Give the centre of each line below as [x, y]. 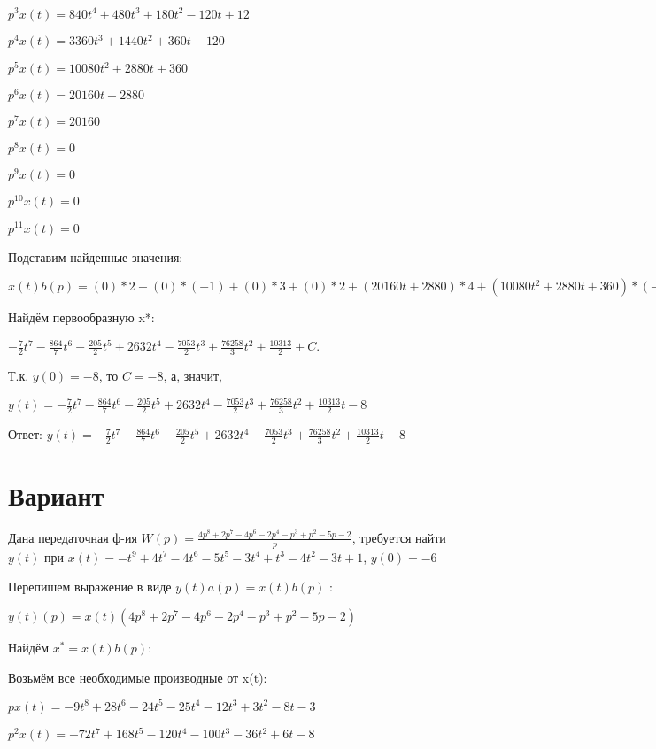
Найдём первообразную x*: [81, 317]
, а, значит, [193, 376]
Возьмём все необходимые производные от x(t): [138, 677]
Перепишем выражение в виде [90, 587]
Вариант [56, 495]
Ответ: [25, 434]
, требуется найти [399, 537]
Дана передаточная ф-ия [73, 537]
